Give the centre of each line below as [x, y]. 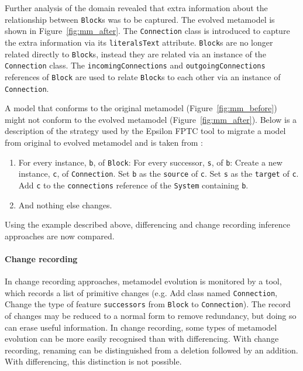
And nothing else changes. [65, 205]
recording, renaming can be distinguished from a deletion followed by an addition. [151, 350]
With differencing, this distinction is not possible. [93, 361]
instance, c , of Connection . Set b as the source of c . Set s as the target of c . [159, 174]
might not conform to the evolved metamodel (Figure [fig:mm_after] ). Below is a [151, 119]
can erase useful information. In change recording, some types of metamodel [141, 327]
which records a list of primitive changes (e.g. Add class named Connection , [141, 292]
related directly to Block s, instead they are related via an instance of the [135, 54]
